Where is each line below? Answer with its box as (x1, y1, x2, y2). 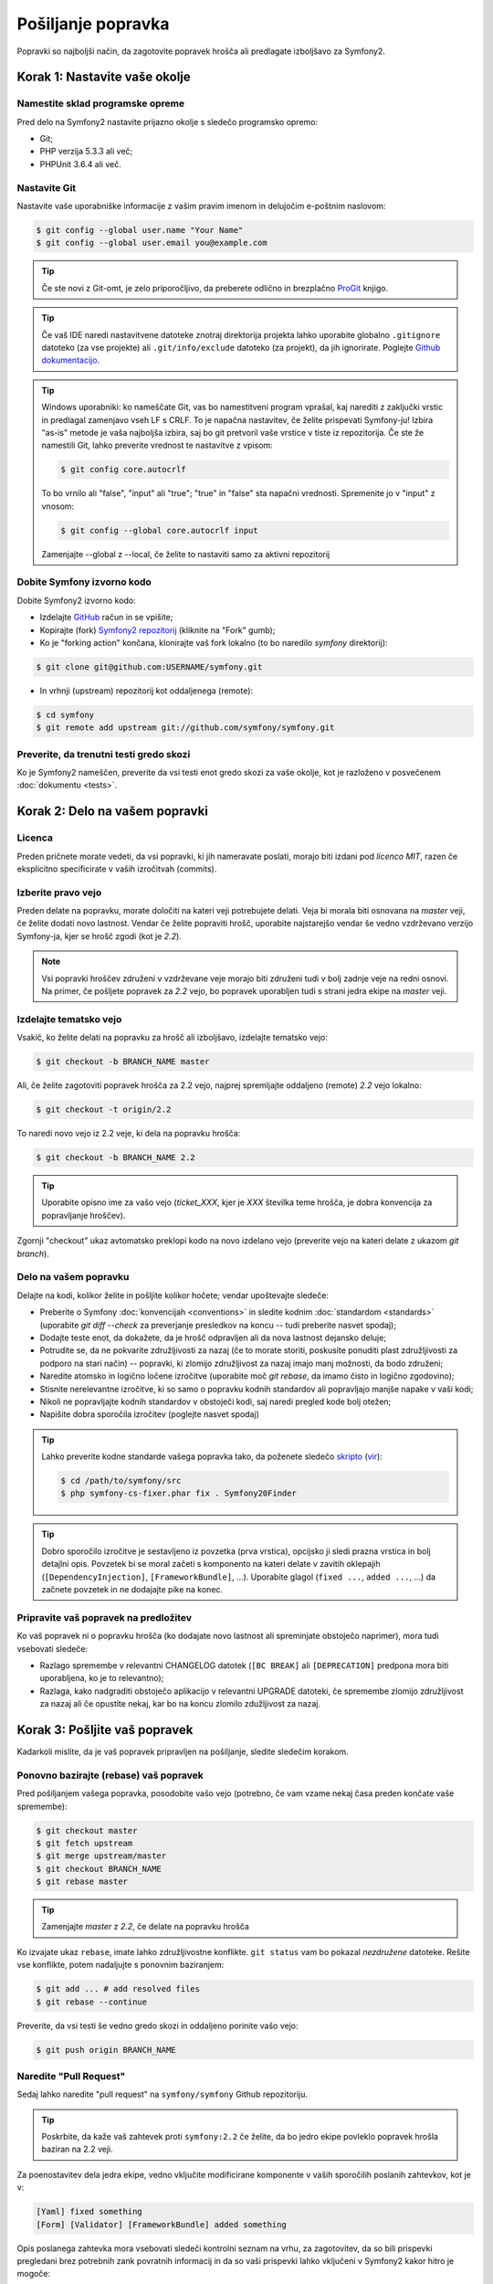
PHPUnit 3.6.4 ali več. (39, 158, 122, 169)
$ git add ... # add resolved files (36, 1983, 201, 1994)
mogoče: (16, 2268, 50, 2279)
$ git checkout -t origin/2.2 (36, 1105, 172, 1115)
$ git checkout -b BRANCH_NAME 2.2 (36, 1152, 195, 1163)
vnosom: (41, 501, 75, 512)
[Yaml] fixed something (36, 2206, 143, 2217)
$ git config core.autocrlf (60, 464, 186, 475)
